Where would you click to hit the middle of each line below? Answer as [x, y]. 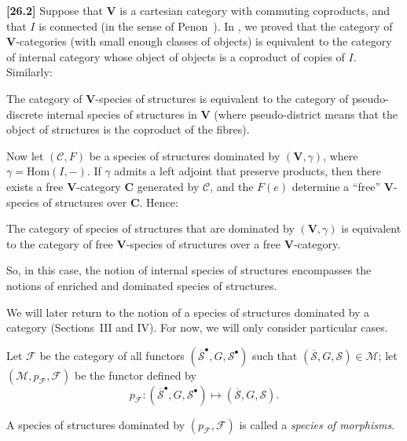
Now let [25, 155]
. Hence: [159, 202]
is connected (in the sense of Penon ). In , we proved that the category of [216, 26]
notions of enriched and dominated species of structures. [142, 285]
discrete [25, 114]
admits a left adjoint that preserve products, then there [247, 171]
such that [275, 355]
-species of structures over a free [203, 243]
